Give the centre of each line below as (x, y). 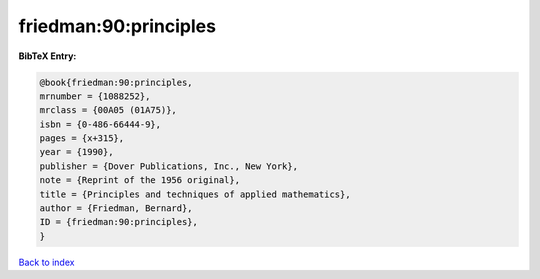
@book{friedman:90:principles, (116, 82)
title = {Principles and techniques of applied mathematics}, (195, 194)
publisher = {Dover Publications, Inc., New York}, (169, 166)
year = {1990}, (76, 152)
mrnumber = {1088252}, (95, 96)
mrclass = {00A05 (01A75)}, (108, 110)
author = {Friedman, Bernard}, (116, 208)
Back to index (46, 262)
